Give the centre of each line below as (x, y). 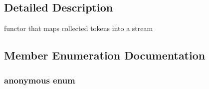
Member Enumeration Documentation (105, 55)
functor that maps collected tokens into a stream (79, 28)
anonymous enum (40, 80)
